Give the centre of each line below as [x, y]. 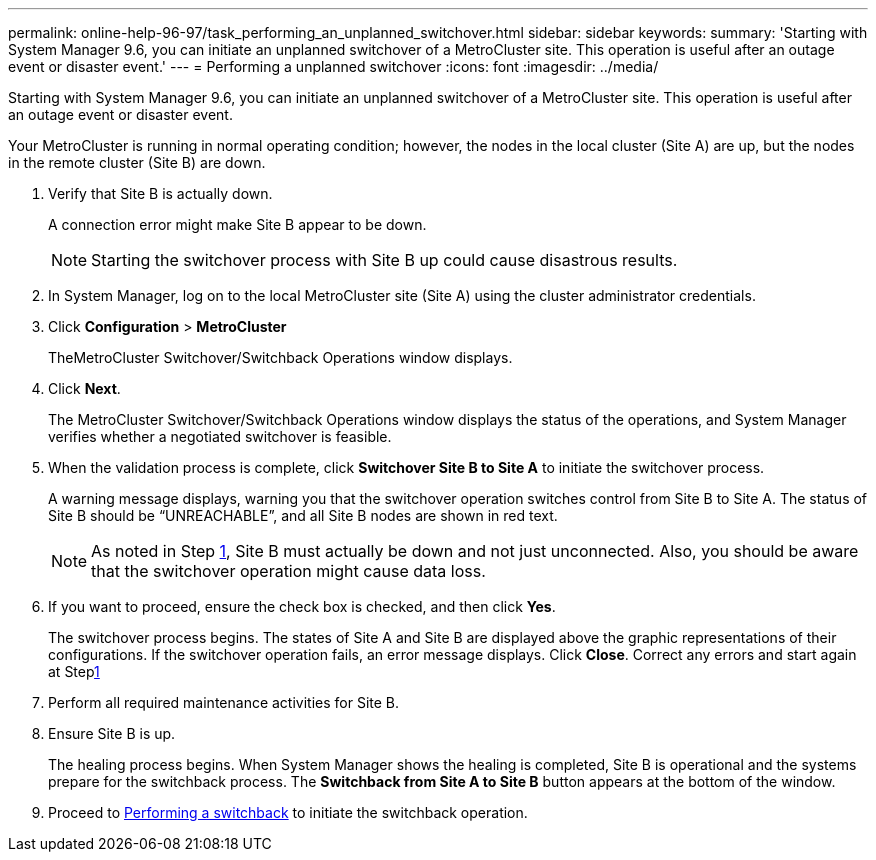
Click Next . [84, 388]
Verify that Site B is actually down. [160, 193]
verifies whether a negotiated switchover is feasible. [220, 436]
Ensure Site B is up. [112, 733]
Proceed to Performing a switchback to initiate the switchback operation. [288, 812]
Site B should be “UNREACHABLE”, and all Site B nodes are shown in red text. [303, 515]
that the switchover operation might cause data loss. [288, 571]
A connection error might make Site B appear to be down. [237, 224]
